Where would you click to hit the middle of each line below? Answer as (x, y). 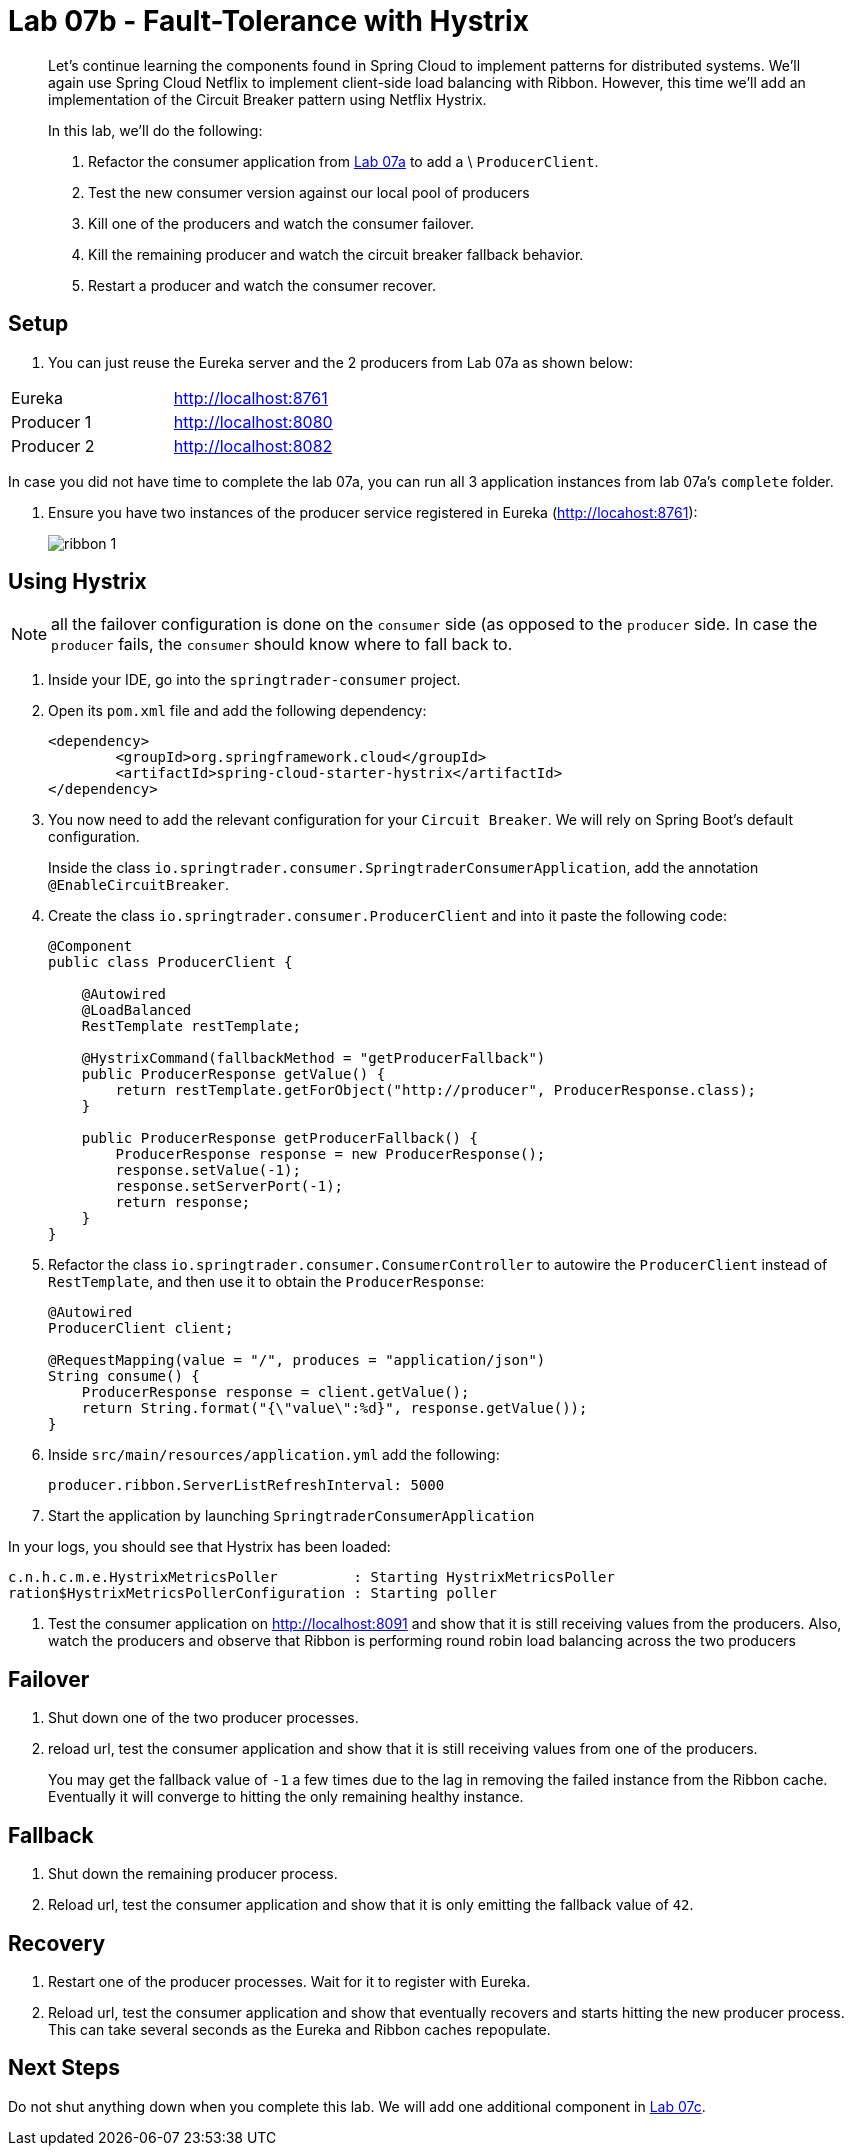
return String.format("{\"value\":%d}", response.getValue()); (334, 1408)
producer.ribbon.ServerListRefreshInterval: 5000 (246, 1485)
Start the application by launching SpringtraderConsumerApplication (291, 1516)
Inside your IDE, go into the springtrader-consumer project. (254, 680)
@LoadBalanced (136, 1010)
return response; (183, 1202)
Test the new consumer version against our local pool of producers (309, 192)
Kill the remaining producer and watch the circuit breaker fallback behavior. (336, 254)
